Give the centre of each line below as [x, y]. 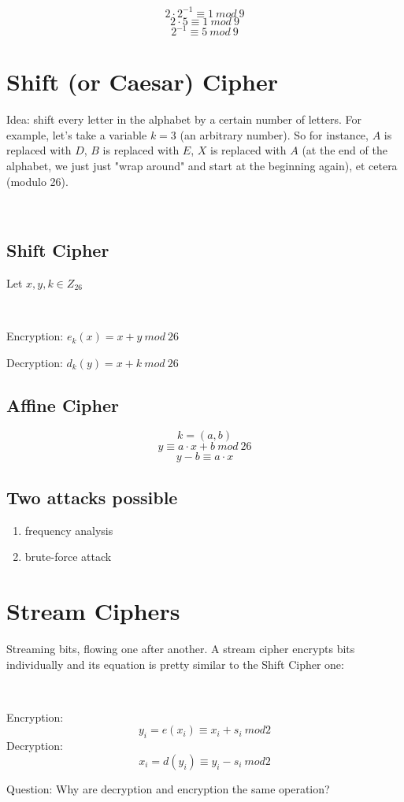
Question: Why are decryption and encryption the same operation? [168, 788]
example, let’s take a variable [77, 134]
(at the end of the [345, 150]
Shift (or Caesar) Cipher [142, 82]
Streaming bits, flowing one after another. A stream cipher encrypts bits [181, 648]
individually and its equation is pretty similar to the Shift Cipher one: [175, 664]
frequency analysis [69, 530]
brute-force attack [68, 557]
